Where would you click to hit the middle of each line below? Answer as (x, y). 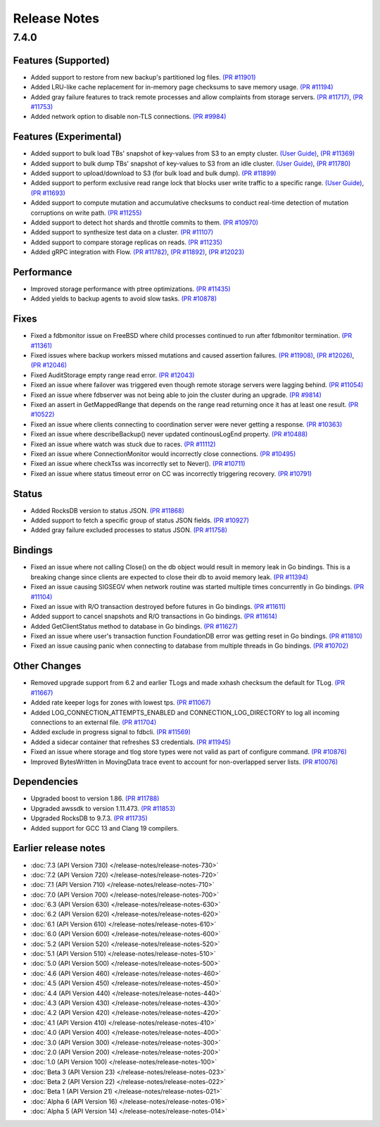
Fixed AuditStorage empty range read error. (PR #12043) (113, 375)
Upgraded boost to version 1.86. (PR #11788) (95, 798)
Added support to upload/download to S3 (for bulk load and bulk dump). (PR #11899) (153, 173)
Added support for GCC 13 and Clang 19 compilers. (105, 828)
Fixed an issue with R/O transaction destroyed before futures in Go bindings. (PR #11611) (158, 606)
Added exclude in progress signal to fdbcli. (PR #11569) (111, 732)
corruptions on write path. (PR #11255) (86, 213)
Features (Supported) (62, 60)
